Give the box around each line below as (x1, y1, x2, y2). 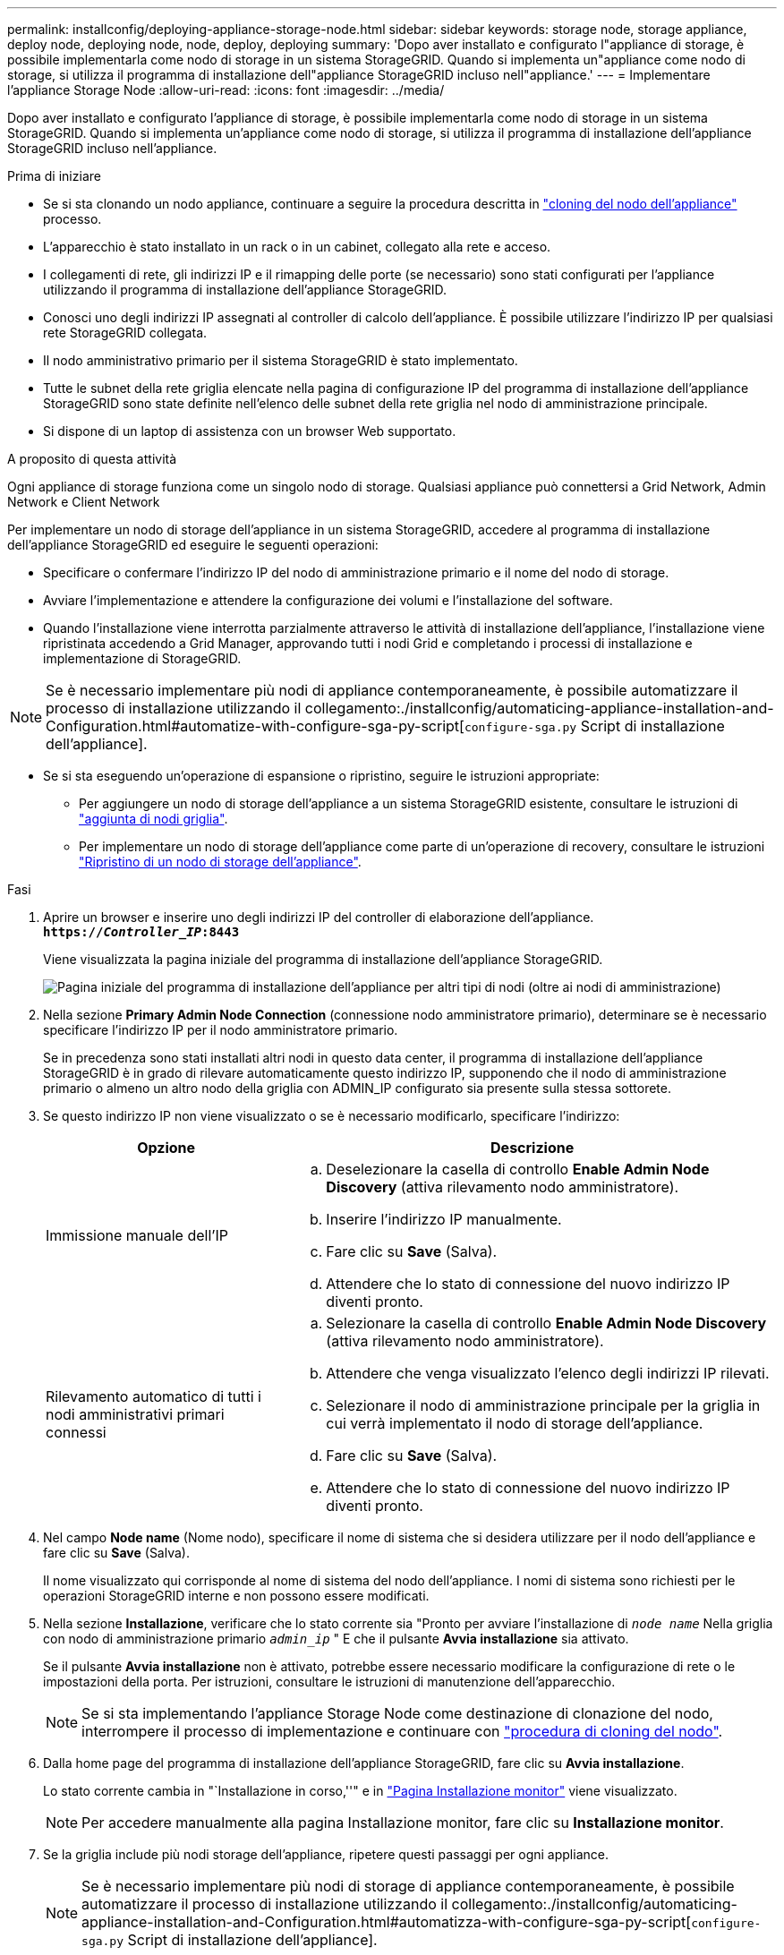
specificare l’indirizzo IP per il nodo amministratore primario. (43, 1022, 398, 1037)
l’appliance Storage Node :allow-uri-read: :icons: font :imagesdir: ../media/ (7, 82, 445, 98)
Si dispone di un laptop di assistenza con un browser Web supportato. (43, 423, 456, 439)
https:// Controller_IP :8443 (43, 925, 240, 939)
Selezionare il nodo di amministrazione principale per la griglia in (326, 1396, 761, 1414)
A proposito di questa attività (7, 451, 177, 466)
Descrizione (490, 1139, 575, 1157)
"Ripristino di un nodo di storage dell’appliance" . (79, 854, 362, 869)
